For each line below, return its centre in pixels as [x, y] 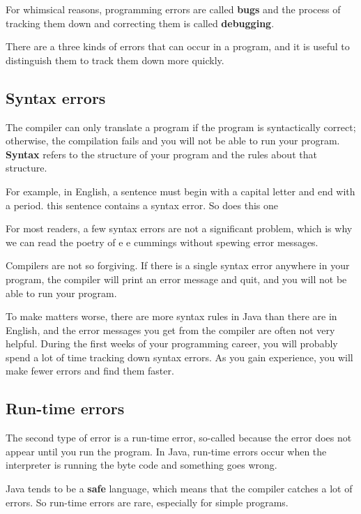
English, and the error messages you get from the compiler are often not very [170, 330]
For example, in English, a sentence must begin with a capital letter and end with [180, 191]
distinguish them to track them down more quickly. [115, 60]
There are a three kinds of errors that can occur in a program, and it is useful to [178, 46]
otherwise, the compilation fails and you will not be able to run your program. [173, 141]
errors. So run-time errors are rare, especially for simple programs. [147, 502]
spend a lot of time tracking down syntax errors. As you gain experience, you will [179, 357]
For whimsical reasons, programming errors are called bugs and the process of [173, 9]
